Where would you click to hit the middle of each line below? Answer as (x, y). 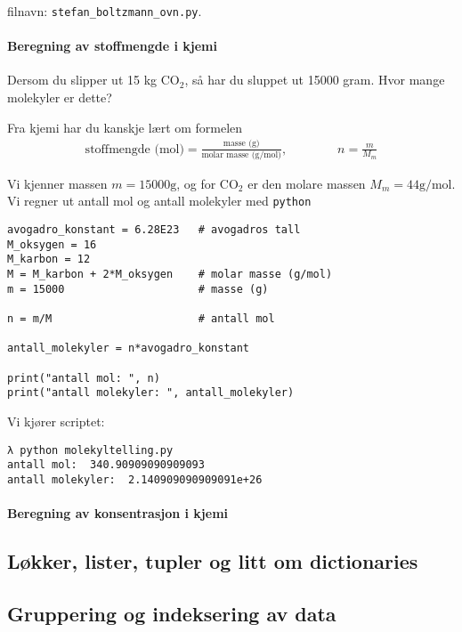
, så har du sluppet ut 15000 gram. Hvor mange (315, 80)
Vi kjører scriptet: (56, 421)
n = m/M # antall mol (141, 319)
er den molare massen (307, 183)
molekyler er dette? (60, 97)
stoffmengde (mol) (134, 149)
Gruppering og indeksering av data (172, 613)
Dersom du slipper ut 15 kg (82, 80)
